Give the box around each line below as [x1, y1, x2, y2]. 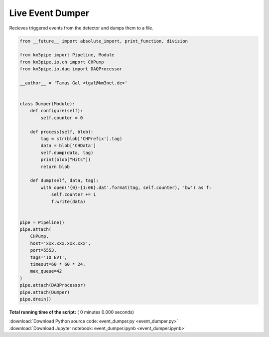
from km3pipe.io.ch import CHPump [19, 59, 104, 65]
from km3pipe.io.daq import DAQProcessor [19, 66, 123, 72]
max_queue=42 [30, 268, 62, 274]
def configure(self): [30, 108, 83, 114]
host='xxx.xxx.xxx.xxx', [30, 240, 91, 246]
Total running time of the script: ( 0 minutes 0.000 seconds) [9, 309, 134, 315]
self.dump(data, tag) [40, 150, 94, 156]
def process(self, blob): [30, 129, 94, 135]
